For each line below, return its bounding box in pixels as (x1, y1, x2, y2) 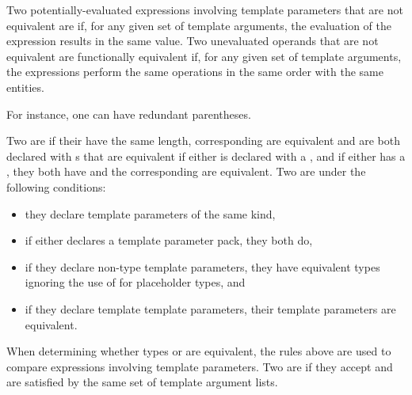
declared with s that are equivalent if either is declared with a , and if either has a (6, 147, 406, 164)
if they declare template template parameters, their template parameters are (25, 300, 396, 317)
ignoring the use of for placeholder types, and (25, 274, 246, 291)
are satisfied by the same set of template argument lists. (6, 374, 278, 390)
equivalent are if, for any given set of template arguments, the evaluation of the (6, 17, 391, 33)
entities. (6, 78, 44, 95)
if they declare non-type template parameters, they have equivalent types (25, 258, 380, 275)
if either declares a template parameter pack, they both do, (25, 232, 313, 249)
